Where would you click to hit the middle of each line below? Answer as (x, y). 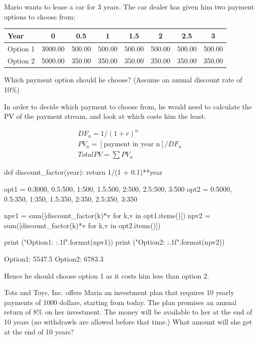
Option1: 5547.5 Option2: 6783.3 (54, 259)
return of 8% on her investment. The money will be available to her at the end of (128, 312)
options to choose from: (40, 16)
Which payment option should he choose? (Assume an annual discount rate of (123, 80)
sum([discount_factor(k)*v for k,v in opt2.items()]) (82, 225)
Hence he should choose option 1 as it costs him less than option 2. (107, 275)
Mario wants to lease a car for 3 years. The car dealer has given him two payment (129, 6)
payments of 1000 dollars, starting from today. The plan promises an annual (120, 302)
